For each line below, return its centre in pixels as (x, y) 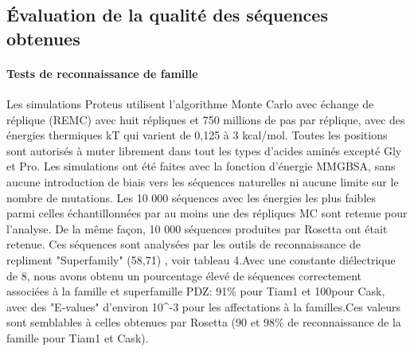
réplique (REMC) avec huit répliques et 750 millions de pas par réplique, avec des (206, 119)
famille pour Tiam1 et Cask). (78, 337)
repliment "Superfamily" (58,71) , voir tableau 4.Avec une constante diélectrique (201, 259)
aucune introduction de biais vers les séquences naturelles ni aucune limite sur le (203, 181)
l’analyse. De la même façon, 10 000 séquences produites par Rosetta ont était (197, 228)
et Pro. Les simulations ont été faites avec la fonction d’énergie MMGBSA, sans (201, 166)
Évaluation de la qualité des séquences (167, 15)
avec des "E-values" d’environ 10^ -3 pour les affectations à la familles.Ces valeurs (204, 306)
